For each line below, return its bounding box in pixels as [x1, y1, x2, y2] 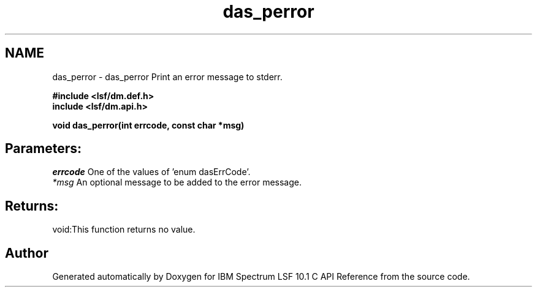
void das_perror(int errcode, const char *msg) [52, 119, 245, 130]
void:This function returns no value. [52, 224, 196, 235]
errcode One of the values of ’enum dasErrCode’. [52, 167, 251, 178]
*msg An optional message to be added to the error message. [52, 177, 302, 188]
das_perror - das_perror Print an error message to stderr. [52, 71, 283, 82]
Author [5, 245, 48, 261]
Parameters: [5, 141, 82, 157]
